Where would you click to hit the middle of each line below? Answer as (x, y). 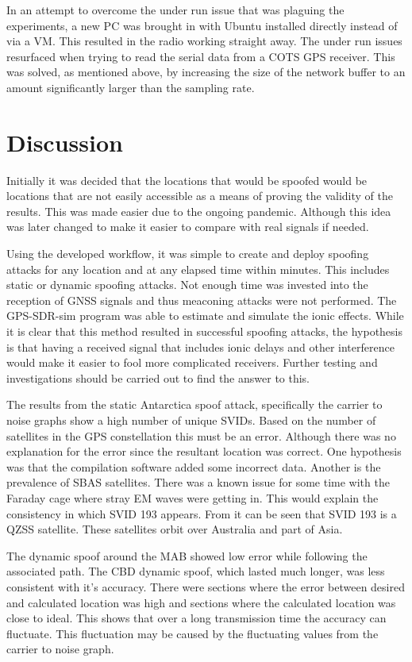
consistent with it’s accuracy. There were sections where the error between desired (206, 586)
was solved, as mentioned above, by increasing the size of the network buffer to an (206, 72)
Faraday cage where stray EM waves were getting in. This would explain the (193, 497)
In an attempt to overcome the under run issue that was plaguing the (175, 10)
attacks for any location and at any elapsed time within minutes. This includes (198, 269)
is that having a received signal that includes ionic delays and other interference (200, 346)
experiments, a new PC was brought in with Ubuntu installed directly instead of (202, 25)
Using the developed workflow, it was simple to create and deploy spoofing (188, 254)
